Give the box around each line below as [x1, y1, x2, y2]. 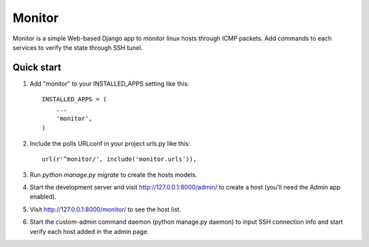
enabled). [29, 192, 57, 201]
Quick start [12, 62, 61, 73]
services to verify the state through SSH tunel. [12, 43, 143, 51]
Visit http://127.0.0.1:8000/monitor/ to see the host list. [29, 205, 181, 213]
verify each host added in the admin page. [29, 227, 150, 235]
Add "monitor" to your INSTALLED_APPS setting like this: [29, 79, 189, 88]
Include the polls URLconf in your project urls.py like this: [29, 139, 191, 147]
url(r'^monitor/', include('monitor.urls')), [42, 155, 197, 164]
